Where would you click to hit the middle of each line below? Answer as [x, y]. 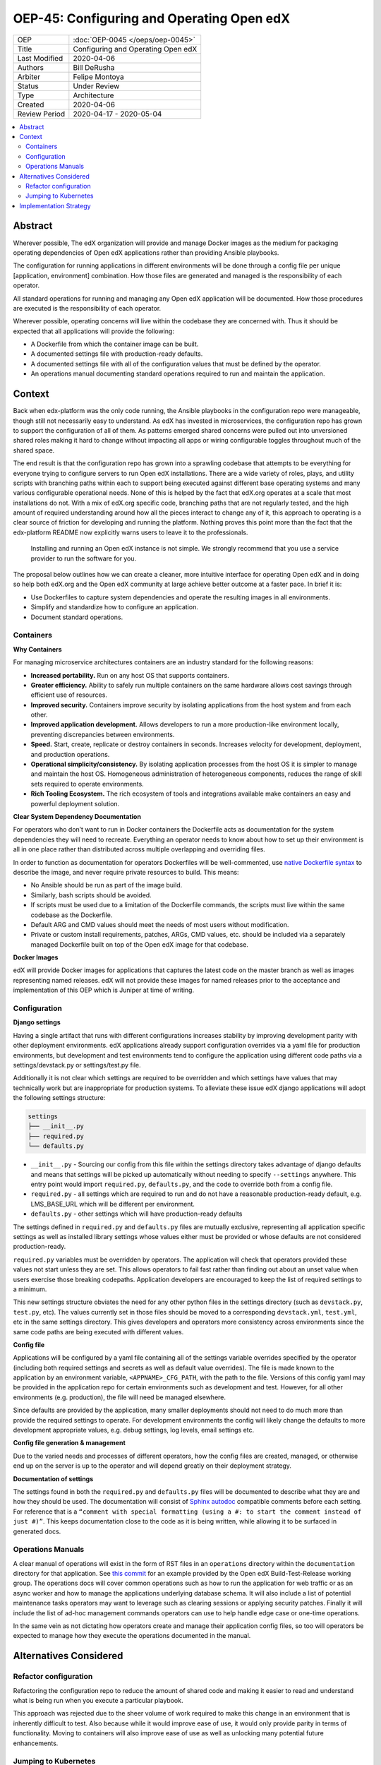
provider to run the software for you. [84, 558]
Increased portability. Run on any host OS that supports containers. [130, 675]
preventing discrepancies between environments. [103, 734]
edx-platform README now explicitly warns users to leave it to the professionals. [131, 532]
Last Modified [40, 58]
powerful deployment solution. [75, 803]
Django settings [37, 1022]
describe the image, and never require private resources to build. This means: [126, 872]
